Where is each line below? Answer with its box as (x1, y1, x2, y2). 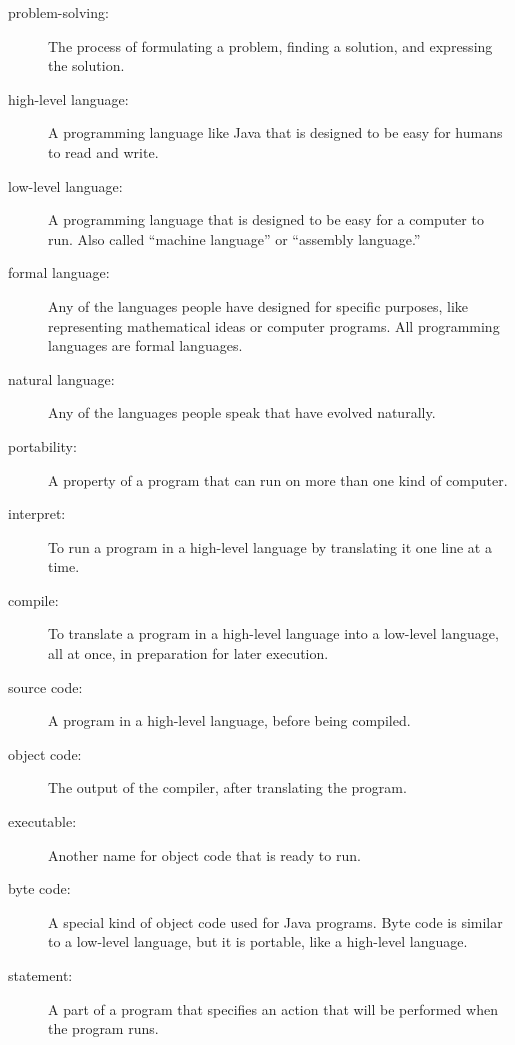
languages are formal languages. (48, 335, 243, 356)
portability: (8, 435, 77, 456)
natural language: (8, 368, 115, 389)
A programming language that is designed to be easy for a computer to (48, 209, 484, 230)
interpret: (8, 503, 66, 524)
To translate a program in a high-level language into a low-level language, (48, 623, 499, 644)
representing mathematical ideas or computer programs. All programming (48, 315, 500, 336)
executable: (8, 811, 77, 832)
